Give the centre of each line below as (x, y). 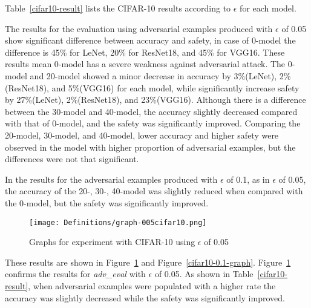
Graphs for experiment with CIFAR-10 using (112, 242)
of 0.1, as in (248, 179)
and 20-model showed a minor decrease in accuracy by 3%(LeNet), (153, 75)
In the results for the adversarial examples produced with (111, 179)
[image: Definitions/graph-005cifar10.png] (118, 222)
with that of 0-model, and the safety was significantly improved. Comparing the (153, 123)
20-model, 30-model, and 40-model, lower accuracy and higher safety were (142, 135)
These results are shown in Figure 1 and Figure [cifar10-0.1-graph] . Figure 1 (148, 262)
